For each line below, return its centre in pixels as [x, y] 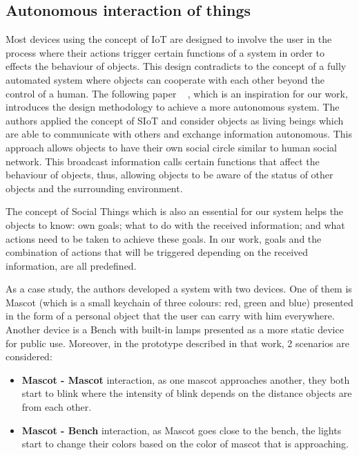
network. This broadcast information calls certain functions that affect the [163, 161]
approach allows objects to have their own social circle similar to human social [172, 147]
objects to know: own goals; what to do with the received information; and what [175, 224]
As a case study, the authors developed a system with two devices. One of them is [179, 289]
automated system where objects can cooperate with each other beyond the [165, 79]
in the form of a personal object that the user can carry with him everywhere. [170, 316]
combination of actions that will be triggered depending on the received [157, 252]
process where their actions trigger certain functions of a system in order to [165, 52]
